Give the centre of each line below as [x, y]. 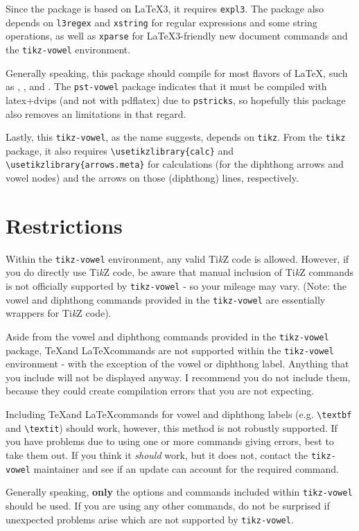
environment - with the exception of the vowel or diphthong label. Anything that [177, 364]
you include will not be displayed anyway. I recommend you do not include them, [178, 377]
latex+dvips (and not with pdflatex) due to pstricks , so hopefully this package [176, 99]
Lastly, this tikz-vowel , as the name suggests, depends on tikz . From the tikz [176, 137]
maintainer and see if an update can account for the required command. [186, 468]
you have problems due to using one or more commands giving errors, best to [170, 441]
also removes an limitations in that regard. [96, 113]
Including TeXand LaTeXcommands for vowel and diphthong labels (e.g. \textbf [179, 414]
